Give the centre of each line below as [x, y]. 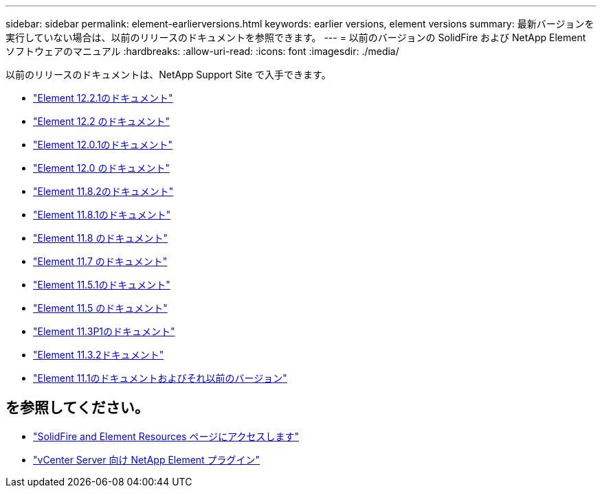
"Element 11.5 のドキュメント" [100, 308]
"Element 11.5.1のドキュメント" [102, 285]
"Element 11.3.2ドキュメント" [99, 355]
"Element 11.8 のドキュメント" [100, 238]
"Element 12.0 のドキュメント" [101, 168]
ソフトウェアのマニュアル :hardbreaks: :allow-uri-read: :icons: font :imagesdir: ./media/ [202, 51]
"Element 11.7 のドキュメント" [100, 261]
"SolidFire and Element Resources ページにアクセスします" [166, 436]
